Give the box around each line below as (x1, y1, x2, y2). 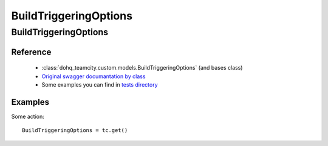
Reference (11, 47, 52, 57)
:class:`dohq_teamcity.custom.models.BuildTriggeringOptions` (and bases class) (41, 64, 243, 71)
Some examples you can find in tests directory (41, 81, 158, 88)
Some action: (11, 113, 45, 120)
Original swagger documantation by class (41, 73, 146, 80)
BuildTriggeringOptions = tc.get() (22, 127, 128, 134)
